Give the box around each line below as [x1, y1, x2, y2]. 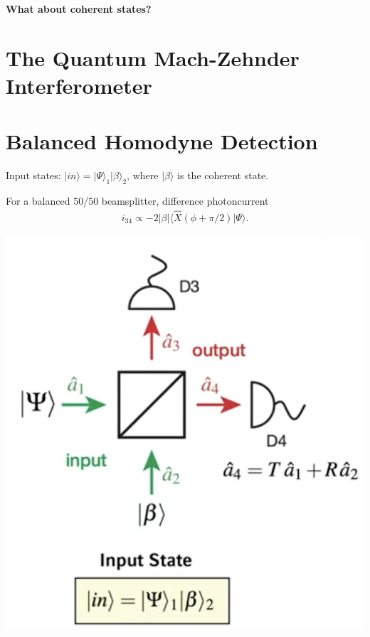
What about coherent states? [6, 1, 152, 16]
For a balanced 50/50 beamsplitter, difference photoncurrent [6, 193, 269, 208]
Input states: [6, 168, 61, 183]
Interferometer [6, 70, 152, 100]
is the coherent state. [177, 168, 269, 183]
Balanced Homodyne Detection [6, 127, 318, 156]
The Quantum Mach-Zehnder [6, 43, 300, 72]
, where [127, 168, 159, 183]
